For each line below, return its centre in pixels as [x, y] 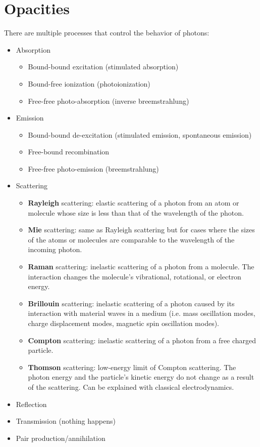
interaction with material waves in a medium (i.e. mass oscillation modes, [142, 313]
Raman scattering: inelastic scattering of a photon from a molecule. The [141, 267]
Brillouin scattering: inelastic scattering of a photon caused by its [131, 303]
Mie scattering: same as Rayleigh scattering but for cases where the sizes [141, 230]
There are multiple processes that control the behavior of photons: [107, 33]
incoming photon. [55, 249]
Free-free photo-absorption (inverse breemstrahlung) [109, 100]
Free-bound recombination [69, 152]
